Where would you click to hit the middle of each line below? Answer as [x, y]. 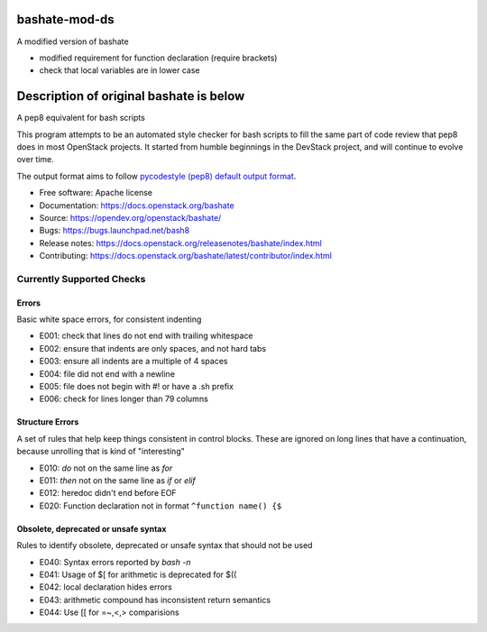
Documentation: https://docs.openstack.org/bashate [137, 205]
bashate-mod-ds [65, 19]
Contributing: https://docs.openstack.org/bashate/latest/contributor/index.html [186, 256]
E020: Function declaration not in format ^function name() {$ [161, 506]
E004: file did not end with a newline [107, 373]
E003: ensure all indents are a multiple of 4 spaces [133, 362]
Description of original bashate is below [131, 96]
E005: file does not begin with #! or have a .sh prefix [137, 387]
